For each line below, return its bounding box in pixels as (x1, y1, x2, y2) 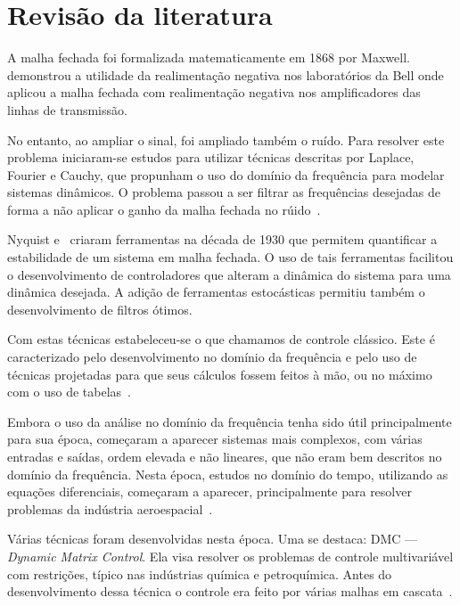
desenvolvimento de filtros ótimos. (7, 299, 193, 318)
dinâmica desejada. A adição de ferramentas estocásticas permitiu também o (7, 283, 425, 301)
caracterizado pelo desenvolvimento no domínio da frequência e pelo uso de (7, 348, 417, 366)
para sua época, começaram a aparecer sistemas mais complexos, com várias (7, 430, 423, 448)
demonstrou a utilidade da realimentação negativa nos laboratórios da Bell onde (7, 65, 444, 84)
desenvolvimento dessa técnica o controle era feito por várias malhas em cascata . (7, 582, 453, 601)
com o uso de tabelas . (7, 382, 131, 401)
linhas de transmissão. (7, 100, 127, 119)
